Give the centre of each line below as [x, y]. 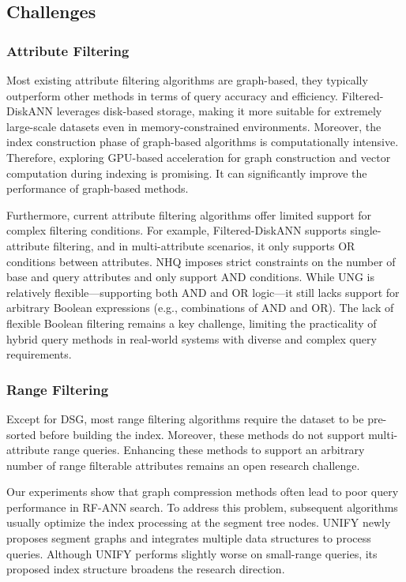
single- [366, 230]
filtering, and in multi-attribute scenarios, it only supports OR [204, 245]
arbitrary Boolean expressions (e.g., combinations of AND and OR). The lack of [200, 308]
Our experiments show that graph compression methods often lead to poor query [203, 492]
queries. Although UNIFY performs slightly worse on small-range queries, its [192, 553]
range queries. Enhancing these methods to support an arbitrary [209, 450]
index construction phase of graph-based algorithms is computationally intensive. [203, 142]
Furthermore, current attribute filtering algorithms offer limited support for [189, 214]
